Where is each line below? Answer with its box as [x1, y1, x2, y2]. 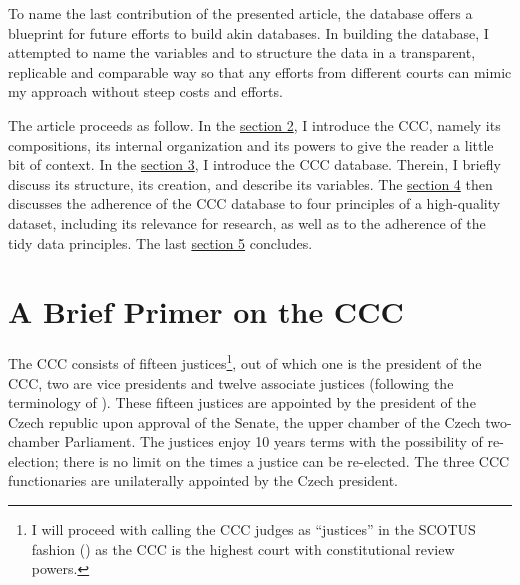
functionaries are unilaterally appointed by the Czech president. [8, 470, 399, 491]
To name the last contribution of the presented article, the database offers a [8, 3, 473, 23]
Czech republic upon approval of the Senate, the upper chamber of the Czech [8, 411, 481, 432]
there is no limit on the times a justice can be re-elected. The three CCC [63, 450, 510, 471]
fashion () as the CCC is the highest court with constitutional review [31, 538, 455, 559]
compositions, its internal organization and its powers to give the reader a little [8, 134, 494, 155]
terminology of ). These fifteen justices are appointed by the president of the [8, 392, 476, 413]
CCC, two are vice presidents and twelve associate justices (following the [8, 372, 454, 393]
